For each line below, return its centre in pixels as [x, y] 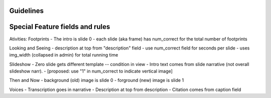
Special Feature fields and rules [60, 27]
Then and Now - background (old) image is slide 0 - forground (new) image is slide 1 [97, 80]
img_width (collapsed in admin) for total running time [64, 55]
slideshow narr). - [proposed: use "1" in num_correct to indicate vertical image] [91, 71]
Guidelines [26, 11]
